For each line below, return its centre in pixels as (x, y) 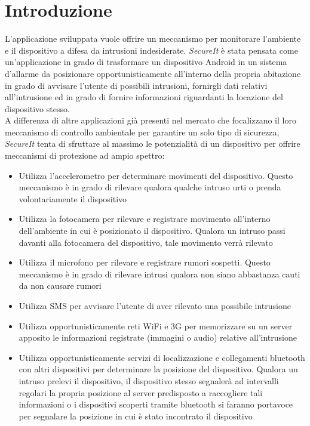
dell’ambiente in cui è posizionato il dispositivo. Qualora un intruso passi (152, 231)
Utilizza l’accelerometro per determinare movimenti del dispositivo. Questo (156, 175)
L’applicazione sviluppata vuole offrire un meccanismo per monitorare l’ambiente (153, 38)
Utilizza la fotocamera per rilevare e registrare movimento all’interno (145, 219)
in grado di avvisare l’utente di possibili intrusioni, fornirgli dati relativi (136, 85)
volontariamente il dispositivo (73, 198)
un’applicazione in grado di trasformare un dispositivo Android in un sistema (146, 62)
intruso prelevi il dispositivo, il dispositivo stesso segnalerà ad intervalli (149, 380)
